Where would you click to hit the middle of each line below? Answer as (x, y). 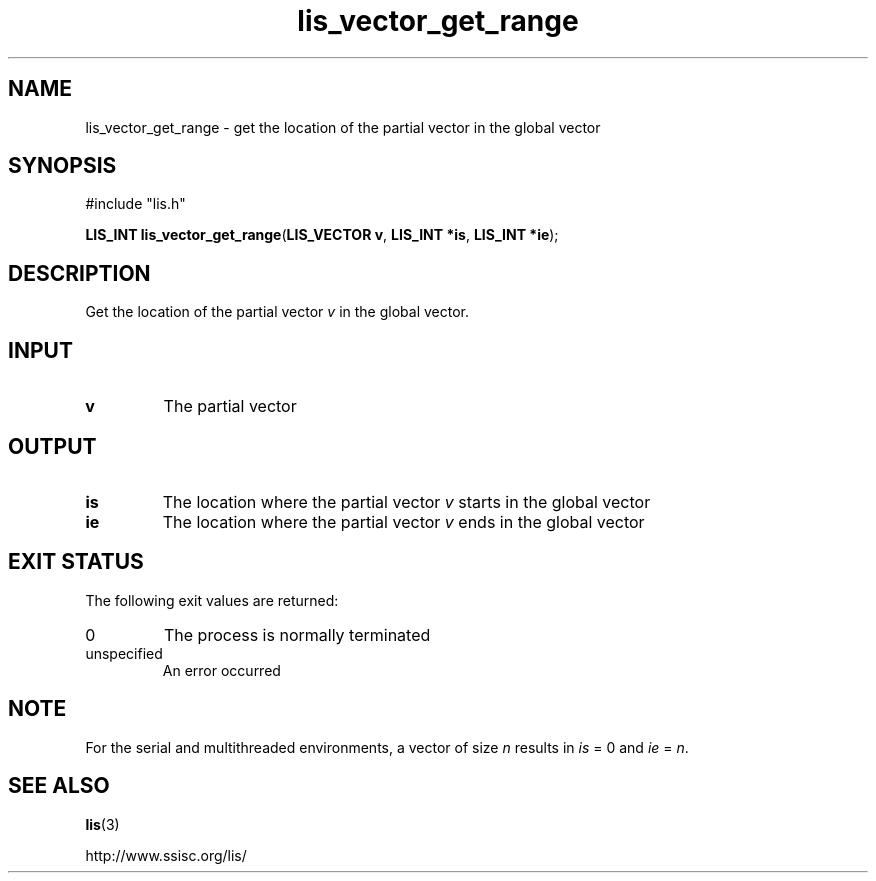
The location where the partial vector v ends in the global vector (403, 521)
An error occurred (221, 670)
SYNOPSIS (62, 166)
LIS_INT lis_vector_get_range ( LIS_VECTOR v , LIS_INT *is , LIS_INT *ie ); (322, 235)
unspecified (124, 653)
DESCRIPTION (79, 273)
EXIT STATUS (76, 562)
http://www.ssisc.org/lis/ (166, 855)
